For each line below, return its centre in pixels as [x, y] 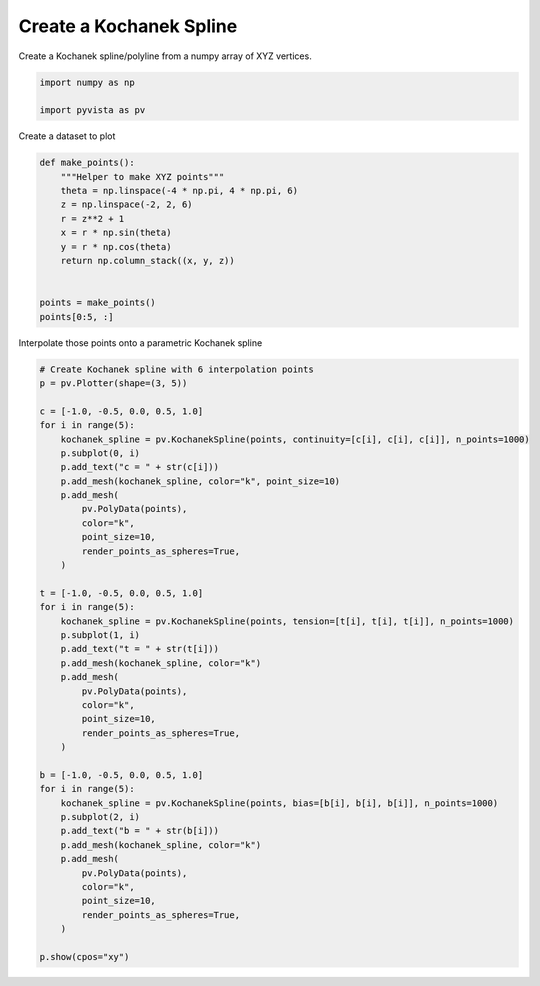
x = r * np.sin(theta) [116, 233]
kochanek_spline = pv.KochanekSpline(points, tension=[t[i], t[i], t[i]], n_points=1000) [287, 621]
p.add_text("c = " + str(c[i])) [140, 467]
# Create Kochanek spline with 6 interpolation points [176, 369]
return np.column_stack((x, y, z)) [147, 261]
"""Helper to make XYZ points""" [142, 176]
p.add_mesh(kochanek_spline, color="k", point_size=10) [200, 481]
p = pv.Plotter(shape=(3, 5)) [113, 383]
